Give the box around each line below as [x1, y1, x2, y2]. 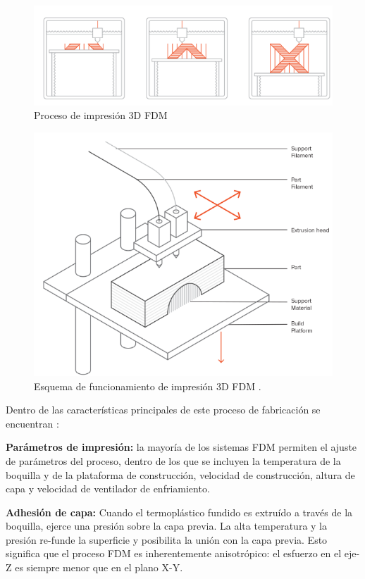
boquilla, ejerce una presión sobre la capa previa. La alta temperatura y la [6, 518, 327, 533]
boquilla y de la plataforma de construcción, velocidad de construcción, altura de [6, 467, 355, 482]
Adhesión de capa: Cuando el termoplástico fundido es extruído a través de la [6, 504, 353, 519]
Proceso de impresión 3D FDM [34, 108, 168, 123]
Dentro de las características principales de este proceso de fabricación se [6, 402, 321, 417]
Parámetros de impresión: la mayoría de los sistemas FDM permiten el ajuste [6, 440, 357, 454]
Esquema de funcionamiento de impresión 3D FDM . [34, 378, 261, 393]
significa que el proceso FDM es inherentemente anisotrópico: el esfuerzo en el [6, 546, 342, 561]
